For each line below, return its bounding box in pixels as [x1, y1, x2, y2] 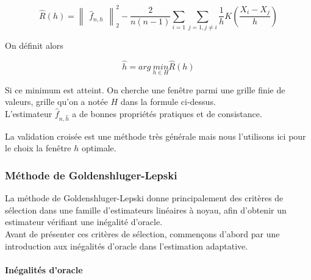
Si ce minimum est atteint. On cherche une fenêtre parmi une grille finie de [5, 83, 285, 96]
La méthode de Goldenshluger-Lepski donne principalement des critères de [5, 192, 284, 204]
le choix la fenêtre [5, 142, 71, 154]
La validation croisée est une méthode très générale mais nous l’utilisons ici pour [5, 129, 306, 142]
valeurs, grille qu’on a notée [5, 95, 108, 108]
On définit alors [5, 38, 63, 51]
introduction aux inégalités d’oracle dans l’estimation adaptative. [5, 239, 248, 252]
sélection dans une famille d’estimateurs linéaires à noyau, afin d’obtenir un [5, 203, 287, 216]
